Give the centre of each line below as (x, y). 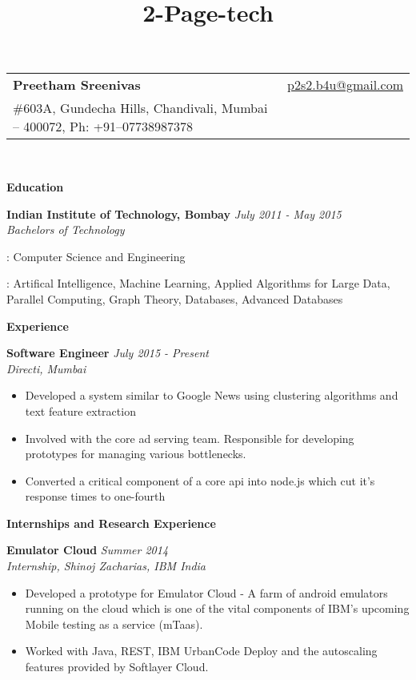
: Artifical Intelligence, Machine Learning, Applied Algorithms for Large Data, (198, 283)
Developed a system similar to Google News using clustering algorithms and (212, 395)
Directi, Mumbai (46, 368)
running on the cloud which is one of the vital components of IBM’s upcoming (217, 608)
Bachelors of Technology (66, 229)
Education (35, 186)
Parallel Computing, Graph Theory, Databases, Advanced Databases (175, 298)
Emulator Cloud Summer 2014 (88, 550)
